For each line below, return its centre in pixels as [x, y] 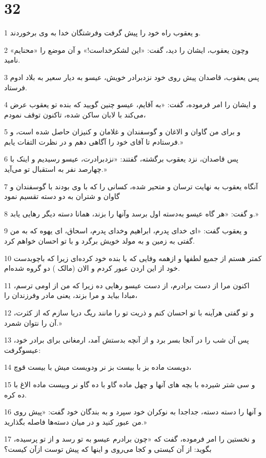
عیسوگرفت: [23, 350]
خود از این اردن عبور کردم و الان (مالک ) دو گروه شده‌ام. [92, 268]
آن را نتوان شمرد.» [33, 322]
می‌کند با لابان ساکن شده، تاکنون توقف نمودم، [75, 114]
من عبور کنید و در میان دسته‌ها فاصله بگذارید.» [76, 421]
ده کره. [15, 394]
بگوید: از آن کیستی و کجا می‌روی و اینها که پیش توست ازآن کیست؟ [108, 449]
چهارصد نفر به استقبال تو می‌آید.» [56, 169]
